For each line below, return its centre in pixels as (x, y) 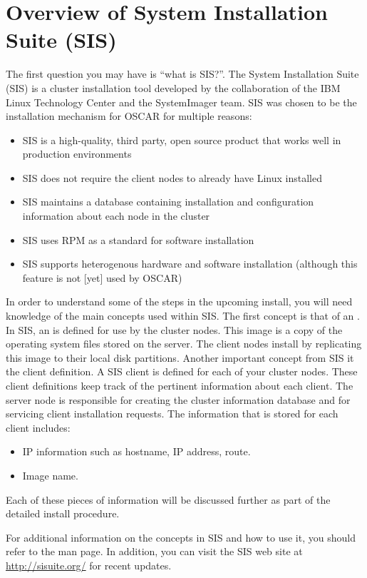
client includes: (38, 427)
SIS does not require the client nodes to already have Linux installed (172, 177)
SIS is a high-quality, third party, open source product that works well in (182, 140)
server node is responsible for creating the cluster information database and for (178, 399)
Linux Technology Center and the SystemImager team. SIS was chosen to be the (181, 102)
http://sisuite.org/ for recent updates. (89, 565)
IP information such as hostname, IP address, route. (136, 451)
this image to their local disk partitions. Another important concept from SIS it (180, 357)
